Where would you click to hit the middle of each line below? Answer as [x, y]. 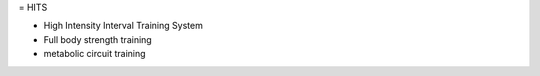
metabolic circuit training [94, 54]
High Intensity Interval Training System [123, 26]
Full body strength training [97, 39]
